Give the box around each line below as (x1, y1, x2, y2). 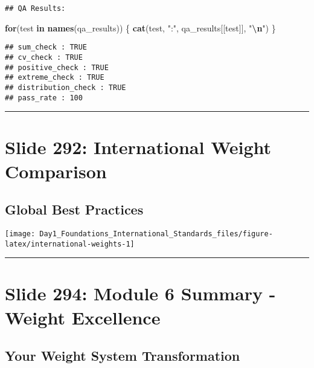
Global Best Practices (5, 200, 144, 219)
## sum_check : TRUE (5, 43, 88, 52)
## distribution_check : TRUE (5, 83, 126, 92)
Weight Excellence (5, 305, 161, 329)
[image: (5, 229, 36, 238)
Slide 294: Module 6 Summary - (5, 281, 276, 306)
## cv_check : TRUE (5, 53, 83, 62)
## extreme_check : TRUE (5, 73, 104, 82)
